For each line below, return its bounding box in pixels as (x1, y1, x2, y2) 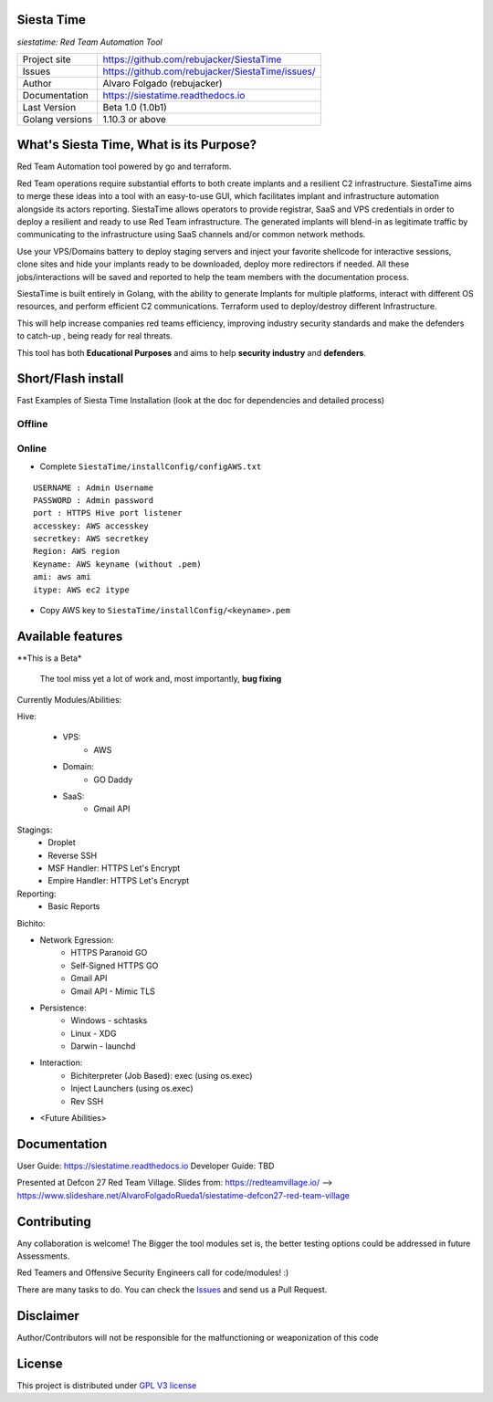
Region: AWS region (33, 546, 121, 557)
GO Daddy (93, 774, 133, 785)
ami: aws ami (33, 571, 91, 582)
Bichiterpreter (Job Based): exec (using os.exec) (70, 1070, 253, 1081)
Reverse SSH (47, 850, 98, 861)
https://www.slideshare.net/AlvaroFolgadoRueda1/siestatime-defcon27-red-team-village (16, 1189, 351, 1200)
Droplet (47, 837, 77, 848)
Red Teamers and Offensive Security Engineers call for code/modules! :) (16, 1267, 289, 1278)
